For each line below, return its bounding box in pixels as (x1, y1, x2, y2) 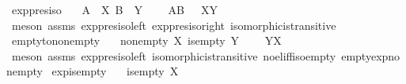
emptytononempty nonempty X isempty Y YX (11, 32, 282, 49)
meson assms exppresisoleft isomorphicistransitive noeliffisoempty (11, 47, 336, 64)
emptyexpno (341, 47, 400, 64)
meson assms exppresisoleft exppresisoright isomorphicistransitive (11, 16, 336, 33)
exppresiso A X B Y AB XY (11, 2, 218, 17)
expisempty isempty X (51, 63, 179, 79)
